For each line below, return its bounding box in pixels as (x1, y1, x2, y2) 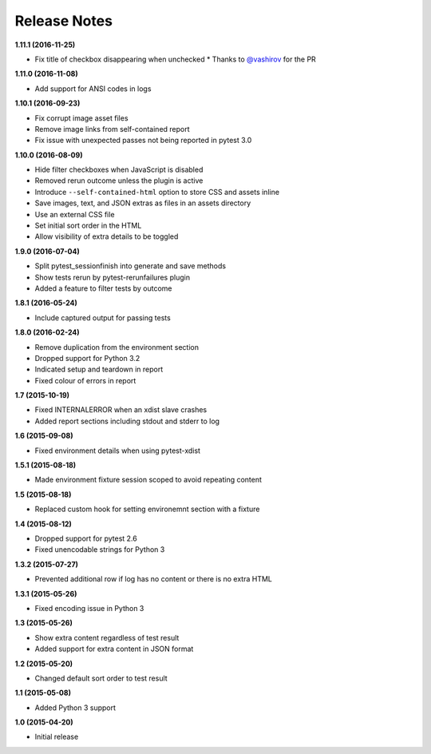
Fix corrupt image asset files (34, 113, 129, 123)
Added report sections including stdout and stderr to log (34, 416, 219, 426)
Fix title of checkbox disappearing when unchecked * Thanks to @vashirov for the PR (34, 54, 317, 64)
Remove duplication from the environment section (34, 342, 200, 351)
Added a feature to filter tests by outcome (34, 284, 172, 293)
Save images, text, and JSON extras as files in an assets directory (34, 198, 251, 208)
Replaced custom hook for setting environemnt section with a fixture (34, 504, 260, 514)
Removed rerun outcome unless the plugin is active (34, 176, 204, 185)
